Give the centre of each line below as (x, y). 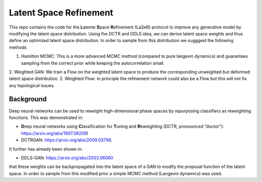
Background (28, 99)
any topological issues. (32, 85)
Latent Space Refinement (61, 13)
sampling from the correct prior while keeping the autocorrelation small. (93, 63)
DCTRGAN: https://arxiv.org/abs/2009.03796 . (67, 140)
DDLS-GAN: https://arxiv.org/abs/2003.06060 (67, 158)
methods (18, 47)
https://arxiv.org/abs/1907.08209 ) (55, 133)
